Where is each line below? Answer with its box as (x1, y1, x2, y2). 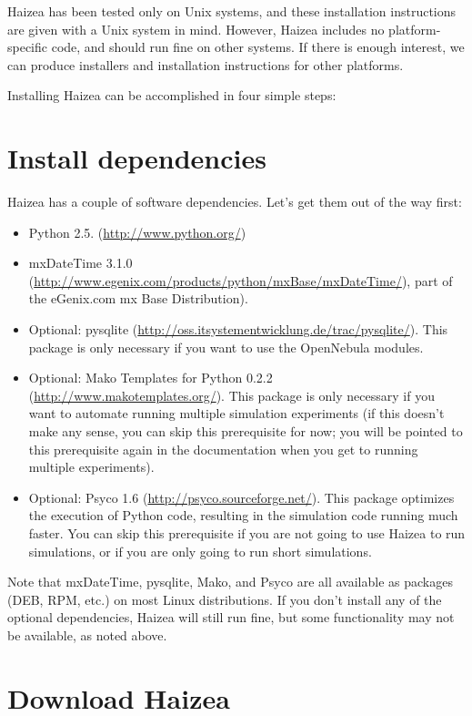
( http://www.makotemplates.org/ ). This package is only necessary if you (28, 385, 435, 404)
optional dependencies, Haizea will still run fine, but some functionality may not (7, 608, 455, 627)
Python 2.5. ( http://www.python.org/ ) (28, 222, 246, 241)
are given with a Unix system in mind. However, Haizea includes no (7, 19, 385, 38)
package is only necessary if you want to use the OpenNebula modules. (28, 337, 424, 356)
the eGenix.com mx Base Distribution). (28, 289, 248, 308)
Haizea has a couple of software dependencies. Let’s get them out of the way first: (7, 192, 462, 211)
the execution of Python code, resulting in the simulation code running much (28, 506, 458, 525)
